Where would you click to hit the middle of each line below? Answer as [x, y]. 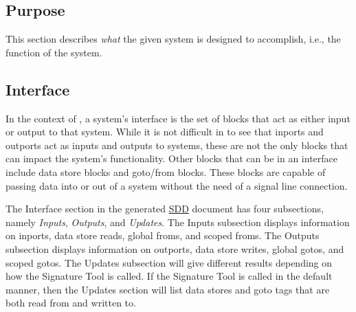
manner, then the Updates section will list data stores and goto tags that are [168, 289]
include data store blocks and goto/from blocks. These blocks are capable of [166, 171]
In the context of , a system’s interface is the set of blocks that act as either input [178, 118]
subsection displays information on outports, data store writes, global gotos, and [175, 248]
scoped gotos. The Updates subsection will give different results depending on [169, 262]
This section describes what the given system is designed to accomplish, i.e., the [173, 39]
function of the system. [54, 52]
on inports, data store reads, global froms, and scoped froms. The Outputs [163, 235]
